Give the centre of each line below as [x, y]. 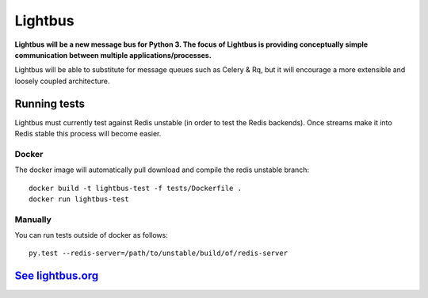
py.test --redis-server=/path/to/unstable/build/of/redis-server [159, 253]
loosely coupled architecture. [62, 81]
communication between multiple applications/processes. [113, 55]
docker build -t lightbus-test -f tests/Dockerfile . [135, 188]
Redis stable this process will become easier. [88, 134]
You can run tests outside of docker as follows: [91, 235]
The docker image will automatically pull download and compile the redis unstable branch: [162, 170]
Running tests [50, 103]
